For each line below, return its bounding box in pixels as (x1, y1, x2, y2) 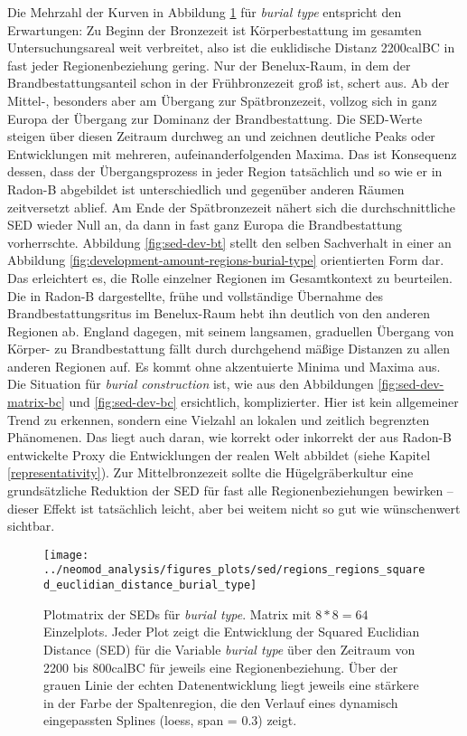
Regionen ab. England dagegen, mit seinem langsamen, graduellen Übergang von (7, 321, 454, 340)
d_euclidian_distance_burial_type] (43, 579, 257, 592)
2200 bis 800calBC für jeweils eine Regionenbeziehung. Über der (43, 657, 398, 676)
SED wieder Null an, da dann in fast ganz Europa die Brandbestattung (7, 215, 403, 234)
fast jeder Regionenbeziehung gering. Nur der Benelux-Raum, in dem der (7, 55, 411, 74)
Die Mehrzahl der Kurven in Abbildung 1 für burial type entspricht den (7, 3, 402, 21)
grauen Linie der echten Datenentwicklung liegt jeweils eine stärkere (43, 675, 419, 694)
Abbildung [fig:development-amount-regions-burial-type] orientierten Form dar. (7, 250, 444, 269)
